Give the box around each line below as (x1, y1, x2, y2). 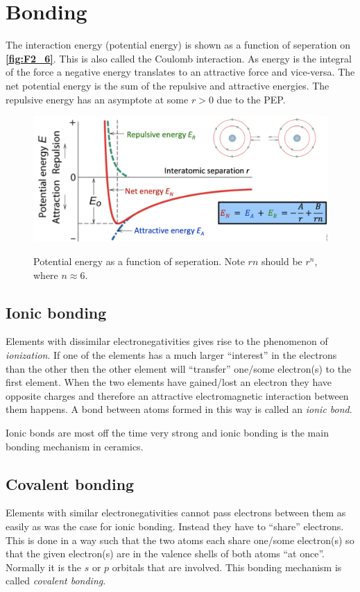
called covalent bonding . (6, 573, 106, 588)
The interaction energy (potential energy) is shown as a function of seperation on (6, 37, 351, 52)
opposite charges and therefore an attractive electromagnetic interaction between (6, 388, 349, 403)
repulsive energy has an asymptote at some (6, 92, 189, 106)
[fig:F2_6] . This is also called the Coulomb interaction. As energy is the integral (6, 51, 352, 65)
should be (262, 254, 302, 269)
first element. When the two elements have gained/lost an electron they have (6, 375, 332, 389)
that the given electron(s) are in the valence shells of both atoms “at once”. (6, 546, 325, 561)
